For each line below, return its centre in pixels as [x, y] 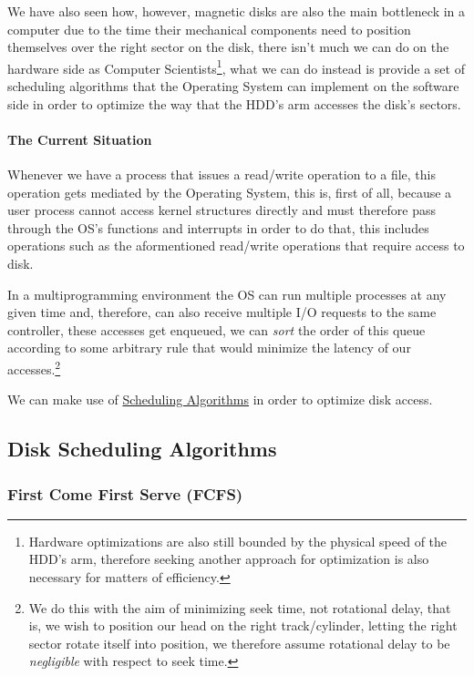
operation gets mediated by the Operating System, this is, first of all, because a [230, 192]
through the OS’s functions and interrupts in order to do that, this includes [218, 227]
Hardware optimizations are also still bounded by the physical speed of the [238, 541]
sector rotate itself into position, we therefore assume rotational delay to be [239, 643]
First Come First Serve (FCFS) [125, 493]
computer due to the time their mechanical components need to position [209, 29]
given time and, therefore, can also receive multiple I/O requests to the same [222, 312]
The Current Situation [80, 139]
